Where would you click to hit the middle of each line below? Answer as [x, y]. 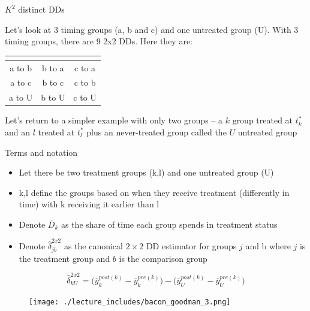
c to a [85, 67]
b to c [53, 82]
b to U [53, 97]
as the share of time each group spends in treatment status [169, 224]
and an [18, 132]
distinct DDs [41, 9]
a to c [21, 82]
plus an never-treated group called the [156, 132]
